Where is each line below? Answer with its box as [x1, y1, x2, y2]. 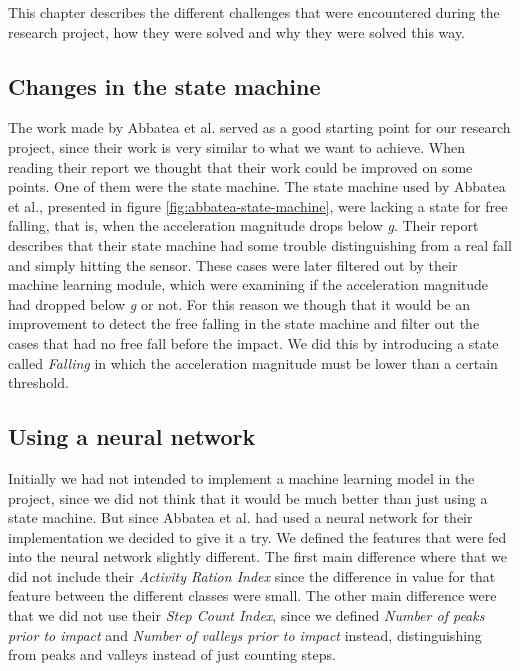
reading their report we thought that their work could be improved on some [8, 156, 473, 177]
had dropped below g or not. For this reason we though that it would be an [8, 293, 471, 314]
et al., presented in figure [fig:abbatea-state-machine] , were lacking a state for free [8, 195, 508, 216]
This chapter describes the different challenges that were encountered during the [8, 2, 500, 22]
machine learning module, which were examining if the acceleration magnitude [8, 274, 489, 295]
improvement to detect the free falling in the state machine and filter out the [8, 313, 480, 334]
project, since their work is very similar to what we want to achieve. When [8, 136, 465, 157]
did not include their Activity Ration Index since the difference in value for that [8, 565, 496, 586]
